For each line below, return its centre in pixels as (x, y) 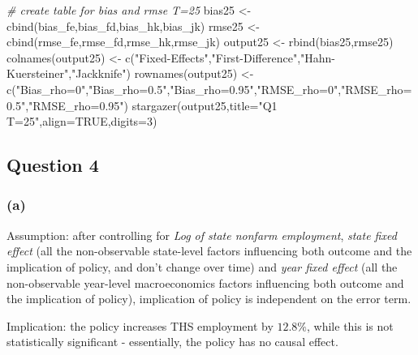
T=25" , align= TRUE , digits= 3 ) (82, 121)
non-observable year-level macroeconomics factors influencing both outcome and (205, 282)
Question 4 (53, 165)
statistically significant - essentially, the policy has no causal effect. (172, 342)
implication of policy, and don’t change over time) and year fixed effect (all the (202, 266)
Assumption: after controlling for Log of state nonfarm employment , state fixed (202, 235)
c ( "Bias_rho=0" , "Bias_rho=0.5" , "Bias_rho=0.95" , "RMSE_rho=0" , (174, 89)
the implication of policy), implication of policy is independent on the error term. (209, 299)
